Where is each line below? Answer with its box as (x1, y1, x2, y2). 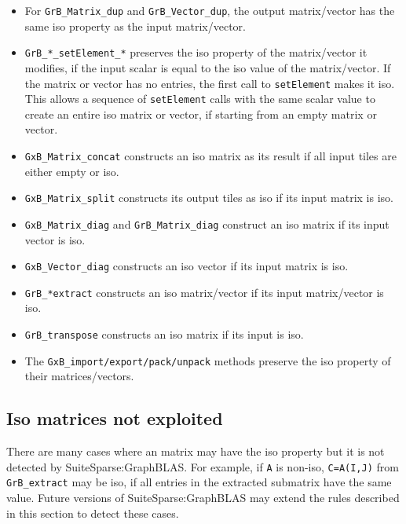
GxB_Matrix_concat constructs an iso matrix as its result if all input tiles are (24, 148, 397, 163)
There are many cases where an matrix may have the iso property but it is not (6, 443, 385, 460)
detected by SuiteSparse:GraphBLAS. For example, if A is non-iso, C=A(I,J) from (6, 458, 399, 475)
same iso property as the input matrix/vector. (24, 17, 246, 34)
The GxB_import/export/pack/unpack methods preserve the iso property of (24, 352, 391, 368)
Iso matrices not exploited (6, 406, 223, 431)
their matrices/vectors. (24, 368, 134, 384)
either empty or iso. (24, 163, 119, 179)
